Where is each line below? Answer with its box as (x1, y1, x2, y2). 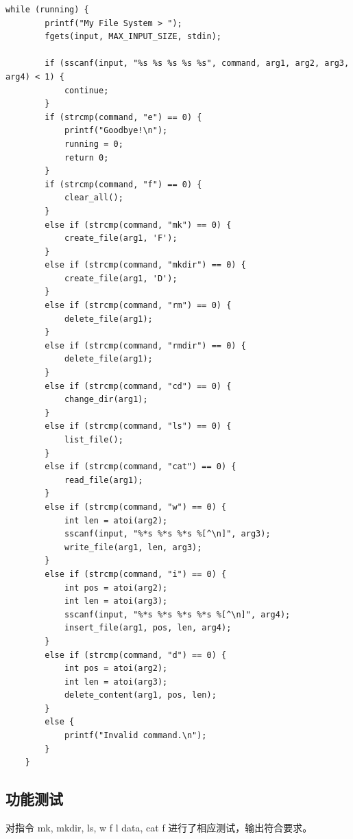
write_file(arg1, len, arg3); (64, 542, 202, 552)
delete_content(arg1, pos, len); (64, 690, 217, 700)
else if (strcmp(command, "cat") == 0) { (45, 462, 236, 472)
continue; (64, 85, 109, 95)
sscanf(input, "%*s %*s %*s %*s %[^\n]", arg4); (64, 609, 291, 619)
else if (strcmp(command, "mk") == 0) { (45, 220, 232, 230)
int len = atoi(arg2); (64, 515, 168, 525)
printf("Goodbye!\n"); (64, 126, 168, 136)
